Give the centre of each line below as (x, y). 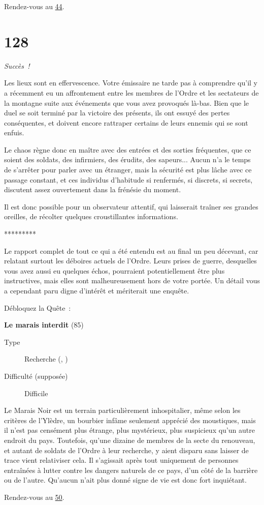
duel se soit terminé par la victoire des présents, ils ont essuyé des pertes (117, 113)
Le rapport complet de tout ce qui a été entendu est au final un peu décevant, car (131, 250)
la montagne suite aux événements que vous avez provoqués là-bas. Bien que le (126, 102)
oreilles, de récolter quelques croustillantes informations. (91, 216)
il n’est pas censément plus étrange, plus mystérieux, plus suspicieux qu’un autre (129, 430)
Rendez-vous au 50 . (34, 497)
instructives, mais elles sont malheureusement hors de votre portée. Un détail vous (132, 280)
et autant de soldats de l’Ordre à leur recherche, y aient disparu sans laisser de (126, 450)
